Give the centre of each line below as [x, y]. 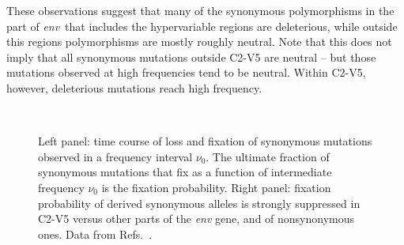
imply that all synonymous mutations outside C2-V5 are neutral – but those [191, 57]
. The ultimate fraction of [268, 156]
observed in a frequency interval [115, 156]
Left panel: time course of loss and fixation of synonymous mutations [205, 141]
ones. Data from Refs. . [95, 234]
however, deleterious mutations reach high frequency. [134, 87]
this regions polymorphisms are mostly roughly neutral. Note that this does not [199, 41]
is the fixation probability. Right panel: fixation [216, 187]
